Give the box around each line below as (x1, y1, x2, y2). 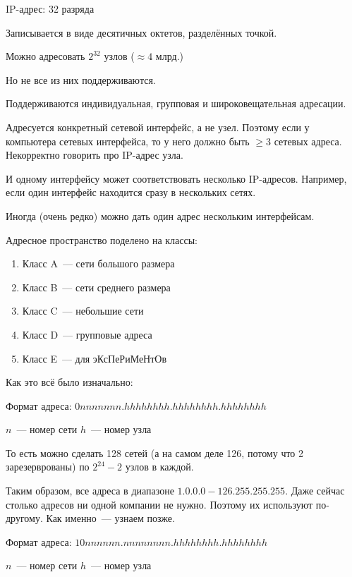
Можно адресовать (6, 49, 85, 63)
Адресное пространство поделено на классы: (6, 232, 198, 247)
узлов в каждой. (125, 459, 194, 474)
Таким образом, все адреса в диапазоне (6, 483, 174, 498)
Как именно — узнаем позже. (46, 511, 175, 526)
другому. (6, 511, 43, 526)
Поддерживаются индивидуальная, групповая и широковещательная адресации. (6, 96, 346, 111)
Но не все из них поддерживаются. (6, 72, 156, 87)
